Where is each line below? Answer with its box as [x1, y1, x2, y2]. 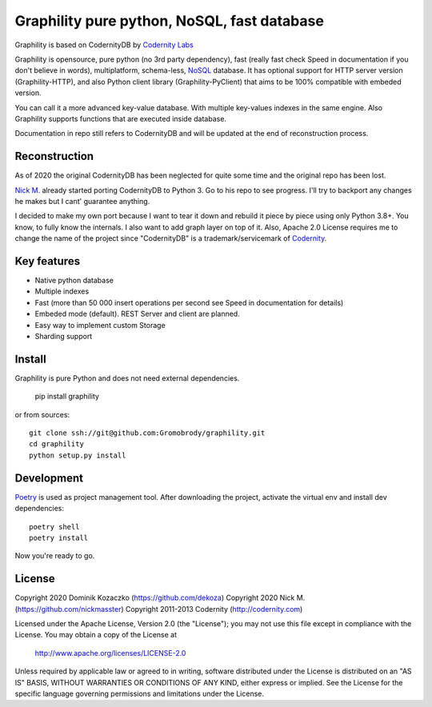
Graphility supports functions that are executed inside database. [14, 114, 227, 123]
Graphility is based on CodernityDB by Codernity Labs [14, 40, 194, 50]
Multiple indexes [34, 286, 90, 296]
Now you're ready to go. [14, 551, 95, 561]
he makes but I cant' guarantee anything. [14, 196, 150, 206]
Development [14, 471, 84, 485]
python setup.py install [29, 450, 126, 460]
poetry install [29, 533, 89, 542]
